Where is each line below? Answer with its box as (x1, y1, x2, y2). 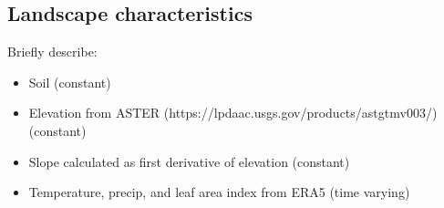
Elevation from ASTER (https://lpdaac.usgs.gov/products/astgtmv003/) (28, 103, 438, 122)
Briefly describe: (7, 42, 98, 61)
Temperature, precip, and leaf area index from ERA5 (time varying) (28, 182, 410, 202)
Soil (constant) (28, 72, 111, 91)
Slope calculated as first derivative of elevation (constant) (28, 151, 350, 171)
